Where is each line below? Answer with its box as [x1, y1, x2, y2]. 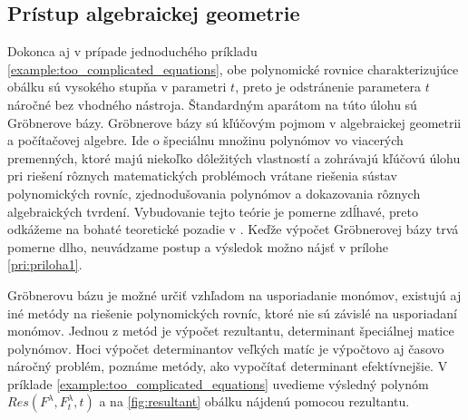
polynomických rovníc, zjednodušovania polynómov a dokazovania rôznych [7, 183, 421, 202]
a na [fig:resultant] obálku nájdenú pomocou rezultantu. [99, 392, 410, 411]
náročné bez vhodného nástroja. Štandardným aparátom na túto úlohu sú [7, 94, 417, 113]
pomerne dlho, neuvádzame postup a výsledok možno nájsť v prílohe [7, 237, 388, 256]
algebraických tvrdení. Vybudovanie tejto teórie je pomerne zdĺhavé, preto [7, 201, 418, 220]
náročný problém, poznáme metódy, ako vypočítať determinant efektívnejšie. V [7, 357, 448, 376]
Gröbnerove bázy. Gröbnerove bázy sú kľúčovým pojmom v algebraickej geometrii [7, 112, 462, 132]
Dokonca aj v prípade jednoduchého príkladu [7, 42, 258, 61]
